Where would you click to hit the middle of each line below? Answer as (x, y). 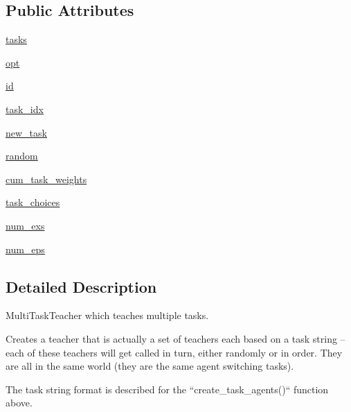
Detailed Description (81, 286)
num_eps (25, 249)
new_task (26, 132)
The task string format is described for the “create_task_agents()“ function (167, 389)
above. (19, 403)
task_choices (33, 202)
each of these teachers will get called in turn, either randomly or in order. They (174, 352)
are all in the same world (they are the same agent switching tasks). (150, 366)
